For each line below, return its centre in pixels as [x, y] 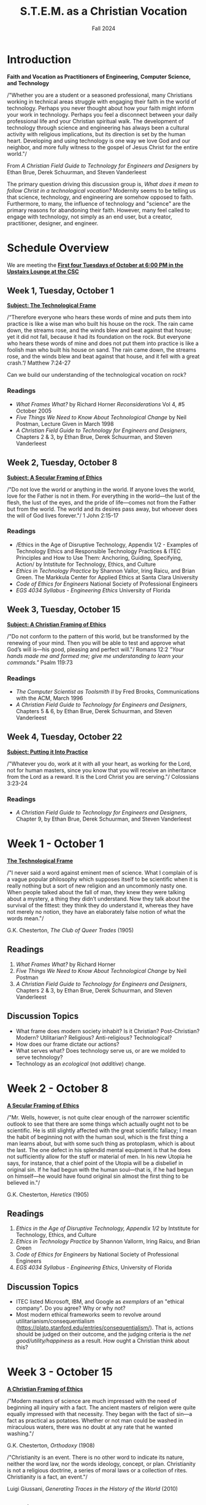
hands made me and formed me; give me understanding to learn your [95, 656]
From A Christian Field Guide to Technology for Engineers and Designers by [103, 165]
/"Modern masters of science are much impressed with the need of [92, 1401]
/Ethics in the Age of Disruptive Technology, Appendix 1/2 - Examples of [107, 544]
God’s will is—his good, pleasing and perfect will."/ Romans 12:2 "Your [96, 649]
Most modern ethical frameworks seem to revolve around [88, 1315]
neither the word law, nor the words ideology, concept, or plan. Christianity [101, 1464]
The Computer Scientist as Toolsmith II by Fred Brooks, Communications [108, 691]
